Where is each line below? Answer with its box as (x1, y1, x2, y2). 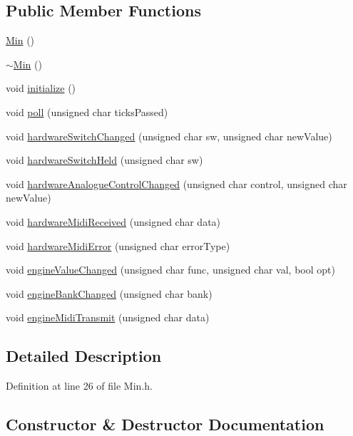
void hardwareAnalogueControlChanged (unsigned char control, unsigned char (6, 176, 347, 191)
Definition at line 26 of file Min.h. (6, 378, 153, 393)
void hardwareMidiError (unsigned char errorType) (6, 238, 230, 253)
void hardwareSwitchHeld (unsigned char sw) (6, 152, 203, 167)
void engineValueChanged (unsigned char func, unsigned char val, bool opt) (6, 262, 335, 277)
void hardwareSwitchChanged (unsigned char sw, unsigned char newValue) (6, 128, 332, 143)
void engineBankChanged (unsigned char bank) (6, 286, 213, 301)
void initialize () (6, 81, 76, 95)
